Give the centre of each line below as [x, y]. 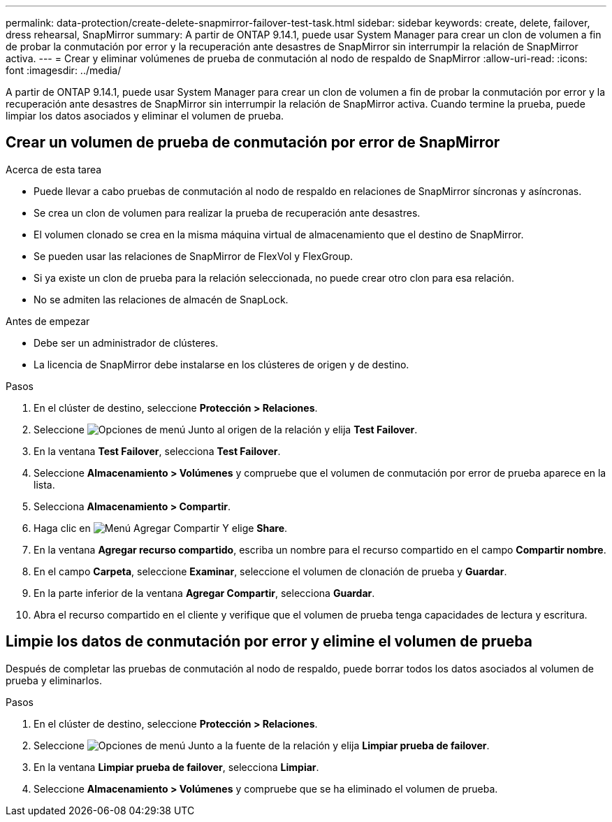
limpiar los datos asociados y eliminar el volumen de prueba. [145, 116]
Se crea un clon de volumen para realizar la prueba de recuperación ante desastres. [227, 212]
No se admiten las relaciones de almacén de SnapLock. [161, 299]
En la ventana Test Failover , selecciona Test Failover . [157, 451]
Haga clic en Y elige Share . [161, 528]
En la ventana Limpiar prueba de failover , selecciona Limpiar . [176, 767]
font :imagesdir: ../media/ [64, 70]
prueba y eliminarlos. [54, 680]
